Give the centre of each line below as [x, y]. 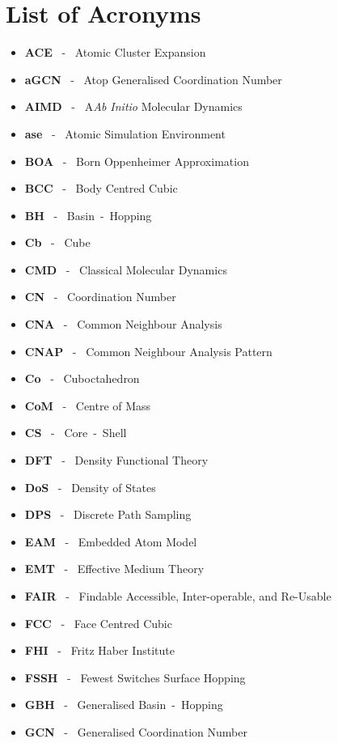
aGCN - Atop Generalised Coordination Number [153, 79]
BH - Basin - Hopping [88, 215]
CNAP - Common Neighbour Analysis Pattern [148, 351]
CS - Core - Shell [76, 433]
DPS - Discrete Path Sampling [108, 514]
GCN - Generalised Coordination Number [136, 731]
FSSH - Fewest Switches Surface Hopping [135, 677]
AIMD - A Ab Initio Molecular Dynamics [133, 106]
